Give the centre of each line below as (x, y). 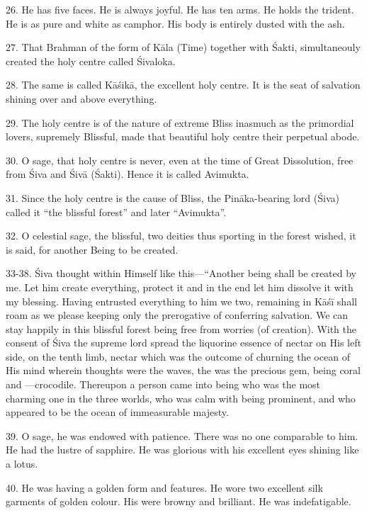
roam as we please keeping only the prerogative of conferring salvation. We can (177, 315)
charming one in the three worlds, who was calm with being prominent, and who (181, 398)
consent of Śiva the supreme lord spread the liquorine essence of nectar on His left (183, 343)
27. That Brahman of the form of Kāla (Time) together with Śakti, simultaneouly (183, 47)
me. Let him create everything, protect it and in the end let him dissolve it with (180, 287)
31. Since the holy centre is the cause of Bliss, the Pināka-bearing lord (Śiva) (173, 197)
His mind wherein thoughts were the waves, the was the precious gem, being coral (183, 370)
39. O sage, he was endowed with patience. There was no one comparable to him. (182, 435)
